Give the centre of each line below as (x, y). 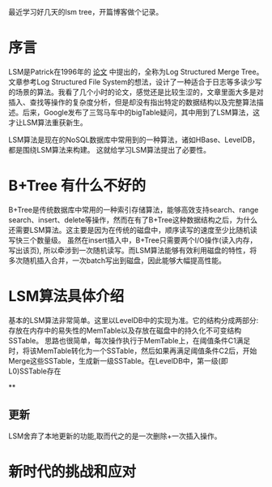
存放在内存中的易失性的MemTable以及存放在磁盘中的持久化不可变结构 (125, 330)
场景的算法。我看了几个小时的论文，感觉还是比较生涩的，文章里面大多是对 (139, 92)
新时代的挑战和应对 (72, 471)
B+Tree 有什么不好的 (77, 186)
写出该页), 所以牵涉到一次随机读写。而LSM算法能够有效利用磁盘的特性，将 (133, 250)
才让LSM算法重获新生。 (48, 122)
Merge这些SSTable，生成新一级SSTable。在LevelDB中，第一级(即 (118, 360)
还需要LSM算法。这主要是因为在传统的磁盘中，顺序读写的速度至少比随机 (130, 230)
